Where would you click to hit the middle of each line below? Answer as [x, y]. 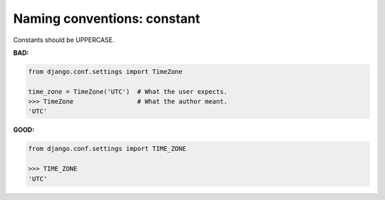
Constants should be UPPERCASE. [64, 40]
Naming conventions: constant [107, 19]
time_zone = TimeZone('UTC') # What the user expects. [128, 91]
